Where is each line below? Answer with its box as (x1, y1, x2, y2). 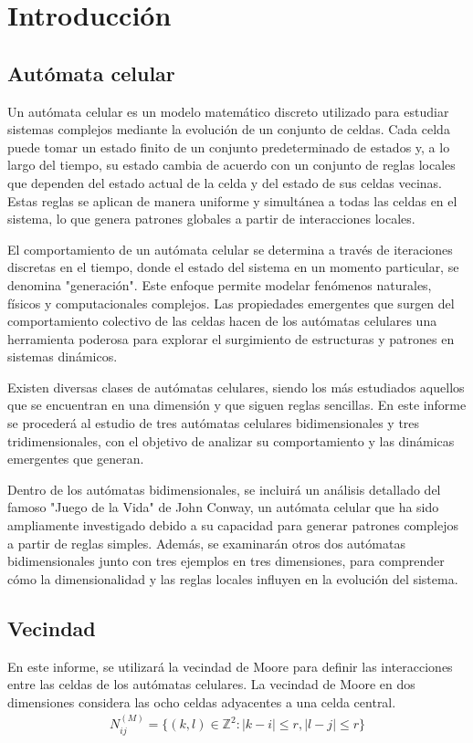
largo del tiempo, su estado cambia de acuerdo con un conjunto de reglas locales (7, 155, 456, 174)
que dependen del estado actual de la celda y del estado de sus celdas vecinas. (7, 173, 443, 192)
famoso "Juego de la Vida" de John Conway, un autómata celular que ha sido (7, 497, 439, 517)
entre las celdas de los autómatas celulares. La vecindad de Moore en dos (7, 675, 415, 694)
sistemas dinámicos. (7, 347, 118, 366)
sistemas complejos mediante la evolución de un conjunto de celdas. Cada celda (7, 120, 450, 139)
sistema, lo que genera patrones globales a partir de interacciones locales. (7, 209, 415, 228)
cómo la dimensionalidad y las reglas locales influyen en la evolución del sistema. (7, 569, 458, 588)
